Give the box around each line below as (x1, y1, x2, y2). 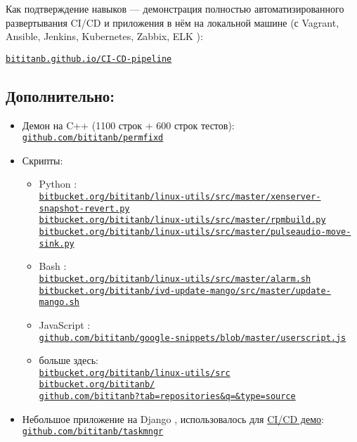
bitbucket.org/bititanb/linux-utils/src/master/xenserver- (39, 192, 321, 202)
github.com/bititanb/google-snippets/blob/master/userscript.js (39, 332, 346, 343)
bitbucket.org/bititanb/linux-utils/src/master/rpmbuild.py (39, 215, 326, 226)
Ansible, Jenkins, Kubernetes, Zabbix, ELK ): (6, 29, 203, 44)
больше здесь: (39, 353, 99, 368)
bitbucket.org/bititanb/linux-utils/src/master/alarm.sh (39, 273, 311, 284)
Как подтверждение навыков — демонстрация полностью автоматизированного (6, 1, 344, 15)
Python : (39, 176, 77, 191)
